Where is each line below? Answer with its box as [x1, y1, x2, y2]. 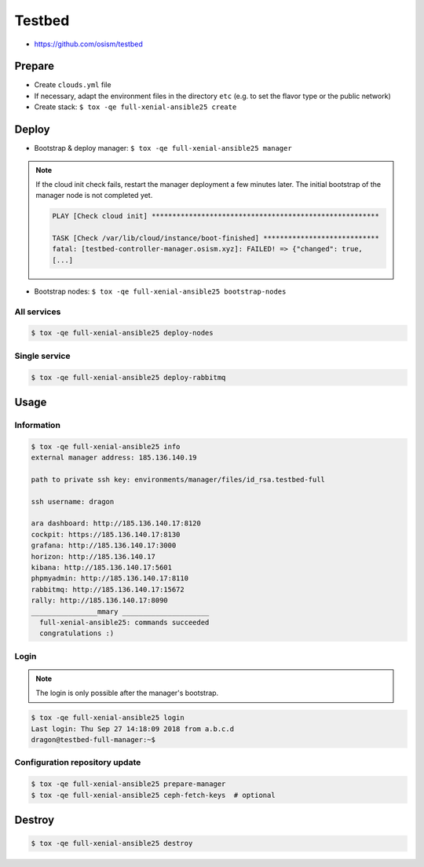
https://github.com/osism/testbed [34, 39, 143, 49]
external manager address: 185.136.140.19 [31, 453, 197, 463]
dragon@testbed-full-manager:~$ [31, 735, 156, 744]
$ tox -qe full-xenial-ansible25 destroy [31, 839, 193, 848]
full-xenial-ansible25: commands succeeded [39, 617, 210, 627]
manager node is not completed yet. [35, 191, 153, 200]
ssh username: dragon [31, 497, 115, 506]
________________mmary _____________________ [31, 607, 210, 616]
